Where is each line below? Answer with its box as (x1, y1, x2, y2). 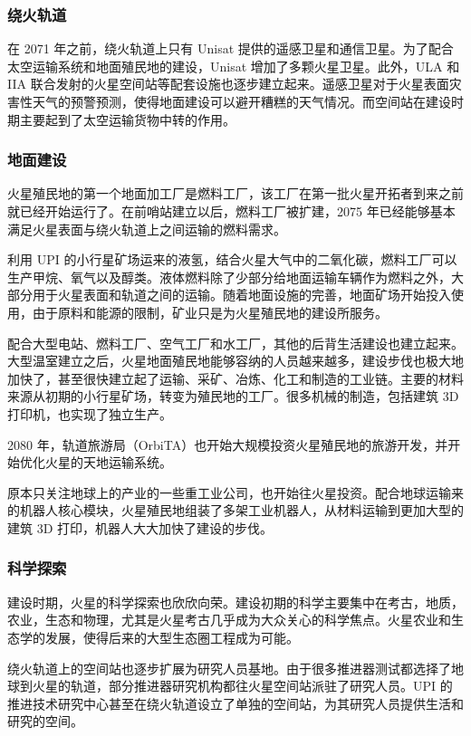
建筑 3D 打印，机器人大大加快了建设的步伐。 (7, 518, 274, 537)
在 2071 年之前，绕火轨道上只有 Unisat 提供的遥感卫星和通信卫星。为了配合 (7, 39, 454, 58)
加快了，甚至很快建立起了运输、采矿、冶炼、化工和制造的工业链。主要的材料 (7, 368, 464, 387)
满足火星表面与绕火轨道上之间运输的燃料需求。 (7, 219, 286, 238)
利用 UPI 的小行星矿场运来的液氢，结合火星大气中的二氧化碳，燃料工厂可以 (7, 250, 457, 269)
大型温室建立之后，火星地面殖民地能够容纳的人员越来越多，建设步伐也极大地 (7, 351, 464, 370)
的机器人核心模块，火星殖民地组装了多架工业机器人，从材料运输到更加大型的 (7, 501, 464, 520)
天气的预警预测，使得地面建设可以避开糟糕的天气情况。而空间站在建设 (32, 92, 451, 110)
